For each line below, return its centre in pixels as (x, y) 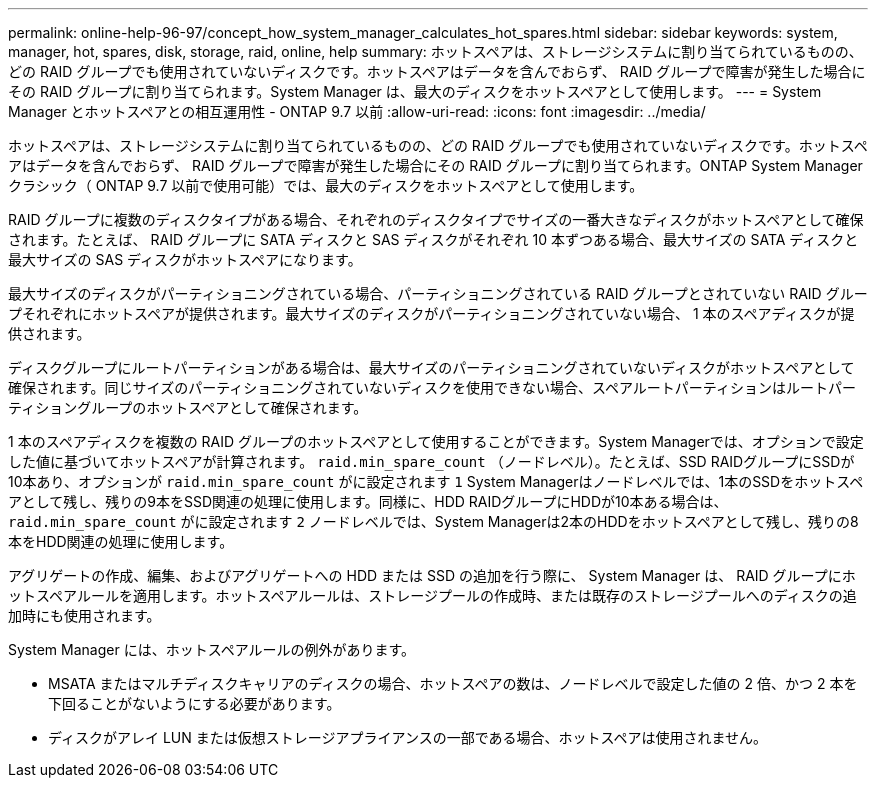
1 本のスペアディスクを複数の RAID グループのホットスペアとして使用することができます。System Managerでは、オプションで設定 (436, 441)
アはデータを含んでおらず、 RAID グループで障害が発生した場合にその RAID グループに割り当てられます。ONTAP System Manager (435, 165)
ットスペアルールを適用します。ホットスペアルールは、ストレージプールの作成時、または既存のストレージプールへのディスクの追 (432, 595)
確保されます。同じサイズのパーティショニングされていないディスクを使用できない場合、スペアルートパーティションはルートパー (432, 387)
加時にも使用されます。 (84, 615)
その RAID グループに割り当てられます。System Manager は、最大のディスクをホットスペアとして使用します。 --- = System (415, 91)
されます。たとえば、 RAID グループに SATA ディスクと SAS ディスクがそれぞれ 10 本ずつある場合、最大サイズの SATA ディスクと (433, 239)
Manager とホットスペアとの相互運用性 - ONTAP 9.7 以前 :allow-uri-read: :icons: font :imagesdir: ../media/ (357, 111)
